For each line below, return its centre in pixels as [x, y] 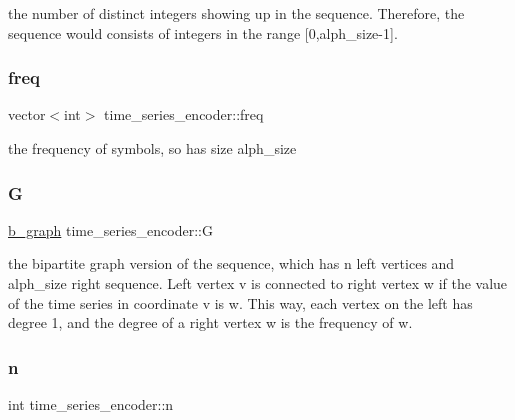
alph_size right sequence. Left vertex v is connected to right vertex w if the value [258, 283]
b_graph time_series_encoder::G [110, 229]
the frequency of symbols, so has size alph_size [152, 148]
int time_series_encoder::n [91, 404]
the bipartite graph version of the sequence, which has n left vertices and [231, 263]
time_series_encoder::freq [184, 114]
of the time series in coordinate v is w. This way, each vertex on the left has [240, 302]
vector [27, 114]
